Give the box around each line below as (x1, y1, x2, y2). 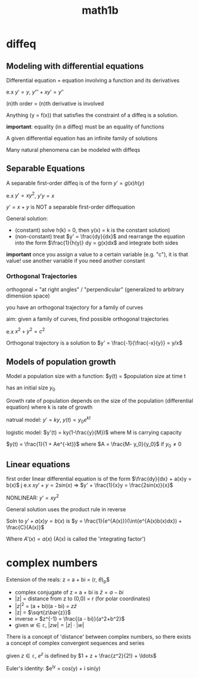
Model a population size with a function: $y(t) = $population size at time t (6, 373, 186, 380)
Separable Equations (6, 164, 85, 174)
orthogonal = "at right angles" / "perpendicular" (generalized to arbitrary (6, 286, 185, 293)
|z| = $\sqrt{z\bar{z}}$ (14, 609, 71, 616)
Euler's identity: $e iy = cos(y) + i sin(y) (6, 664, 101, 672)
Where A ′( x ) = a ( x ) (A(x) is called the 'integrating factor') (6, 535, 146, 542)
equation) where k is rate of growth (6, 404, 93, 411)
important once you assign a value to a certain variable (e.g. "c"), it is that (6, 251, 189, 258)
